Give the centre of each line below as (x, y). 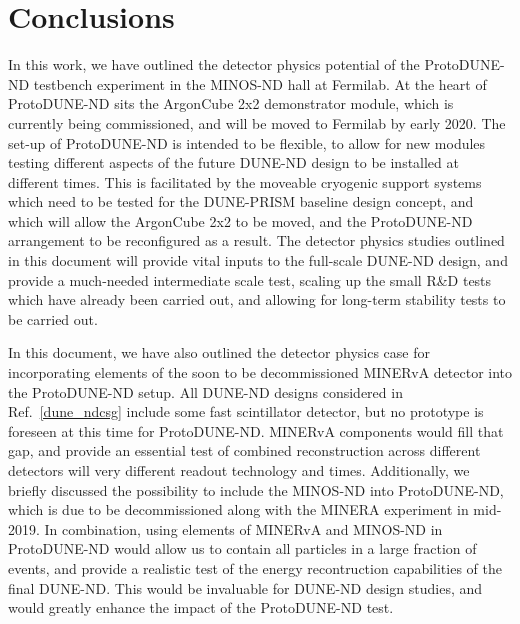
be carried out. (53, 318)
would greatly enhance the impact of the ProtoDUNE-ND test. (201, 607)
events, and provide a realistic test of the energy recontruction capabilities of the (255, 567)
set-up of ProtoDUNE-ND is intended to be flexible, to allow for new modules (247, 142)
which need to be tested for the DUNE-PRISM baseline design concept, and (241, 201)
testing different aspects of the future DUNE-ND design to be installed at (233, 162)
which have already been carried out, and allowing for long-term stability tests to (257, 299)
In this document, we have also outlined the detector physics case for (219, 352)
